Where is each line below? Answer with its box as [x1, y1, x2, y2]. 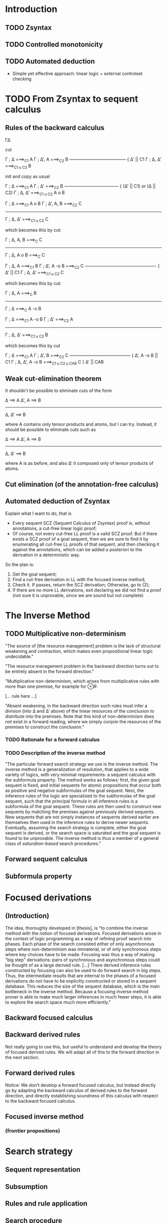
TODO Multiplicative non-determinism [5, 629, 126, 638]
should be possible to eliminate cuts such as [5, 426, 96, 432]
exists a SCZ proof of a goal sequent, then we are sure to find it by [12, 536, 149, 542]
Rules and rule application [5, 1200, 88, 1208]
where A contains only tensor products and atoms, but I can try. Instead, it [5, 421, 157, 427]
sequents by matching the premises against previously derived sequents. [5, 809, 155, 815]
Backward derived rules [5, 1030, 81, 1039]
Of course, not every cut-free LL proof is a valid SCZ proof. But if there [12, 530, 158, 537]
